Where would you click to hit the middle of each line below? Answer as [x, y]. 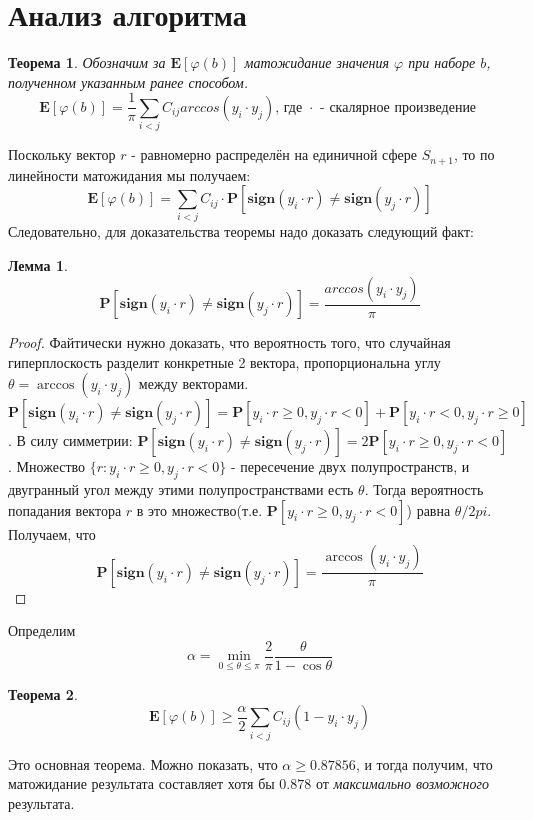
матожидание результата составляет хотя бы [141, 783]
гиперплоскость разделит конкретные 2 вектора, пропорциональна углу [224, 361]
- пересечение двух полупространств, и [350, 466]
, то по [474, 154]
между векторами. [193, 383]
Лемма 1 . [38, 265]
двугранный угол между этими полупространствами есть [181, 489]
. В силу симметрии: [70, 440]
